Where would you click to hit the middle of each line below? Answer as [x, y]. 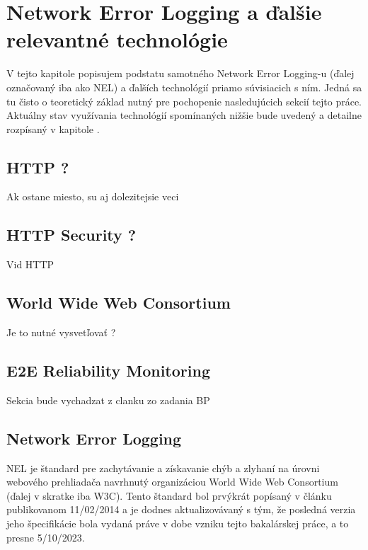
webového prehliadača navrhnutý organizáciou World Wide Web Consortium [172, 482]
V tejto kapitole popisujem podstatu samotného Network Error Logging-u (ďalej [180, 73]
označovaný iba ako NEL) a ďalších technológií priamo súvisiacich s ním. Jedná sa [184, 87]
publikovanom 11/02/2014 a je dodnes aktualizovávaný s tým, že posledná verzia [181, 509]
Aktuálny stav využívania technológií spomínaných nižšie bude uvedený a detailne [184, 115]
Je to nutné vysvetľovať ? [61, 332]
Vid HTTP [30, 264]
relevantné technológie [117, 39]
